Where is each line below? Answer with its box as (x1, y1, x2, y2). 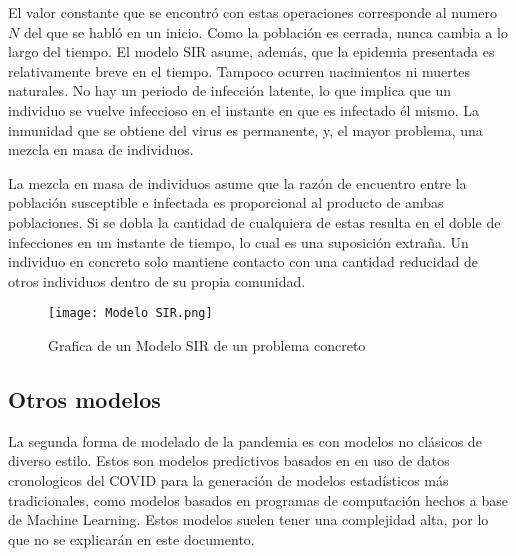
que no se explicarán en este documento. (8, 528, 255, 549)
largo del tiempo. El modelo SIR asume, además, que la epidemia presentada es (8, 41, 495, 62)
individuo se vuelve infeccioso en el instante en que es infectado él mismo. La (8, 99, 480, 120)
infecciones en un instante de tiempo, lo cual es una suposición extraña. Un (8, 231, 469, 252)
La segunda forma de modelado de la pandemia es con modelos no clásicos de (8, 430, 482, 451)
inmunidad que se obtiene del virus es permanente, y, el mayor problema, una (8, 119, 483, 140)
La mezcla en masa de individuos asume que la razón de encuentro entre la (8, 172, 467, 193)
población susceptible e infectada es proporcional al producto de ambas (8, 192, 444, 213)
